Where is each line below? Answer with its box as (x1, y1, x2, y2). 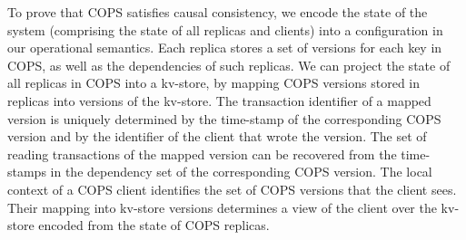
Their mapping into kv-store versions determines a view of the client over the (7, 197, 437, 216)
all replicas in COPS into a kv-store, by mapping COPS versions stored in (7, 73, 421, 92)
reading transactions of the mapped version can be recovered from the (7, 144, 397, 163)
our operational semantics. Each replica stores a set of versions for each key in (7, 38, 442, 57)
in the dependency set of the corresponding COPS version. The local (50, 162, 432, 181)
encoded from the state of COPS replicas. (38, 216, 270, 235)
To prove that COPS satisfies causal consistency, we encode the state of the (7, 3, 428, 21)
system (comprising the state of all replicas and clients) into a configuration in (7, 20, 443, 39)
